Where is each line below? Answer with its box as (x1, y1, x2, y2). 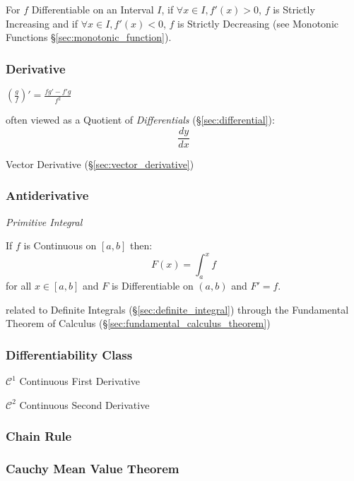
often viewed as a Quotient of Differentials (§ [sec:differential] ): (6, 112, 275, 127)
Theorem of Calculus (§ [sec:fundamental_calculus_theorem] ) (6, 316, 271, 331)
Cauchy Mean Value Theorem (6, 460, 179, 477)
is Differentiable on (111, 278, 194, 293)
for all (6, 278, 32, 293)
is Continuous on (23, 238, 97, 253)
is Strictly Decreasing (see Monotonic (177, 16, 338, 30)
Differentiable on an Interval (31, 2, 154, 16)
